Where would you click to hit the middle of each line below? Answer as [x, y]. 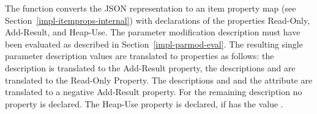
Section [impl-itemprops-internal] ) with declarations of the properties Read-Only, [158, 20]
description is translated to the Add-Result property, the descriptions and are [150, 67]
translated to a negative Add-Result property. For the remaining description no [154, 92]
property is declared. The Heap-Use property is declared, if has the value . [144, 103]
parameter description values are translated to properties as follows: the [140, 56]
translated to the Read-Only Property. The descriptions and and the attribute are [159, 80]
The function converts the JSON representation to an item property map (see [151, 8]
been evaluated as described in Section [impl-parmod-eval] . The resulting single [154, 44]
